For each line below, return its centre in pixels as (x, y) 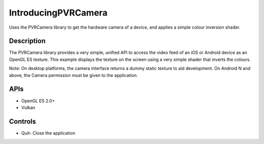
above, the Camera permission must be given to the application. (73, 75)
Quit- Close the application (48, 133)
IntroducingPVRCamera (58, 13)
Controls (22, 121)
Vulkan (28, 108)
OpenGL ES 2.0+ (38, 101)
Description (27, 41)
